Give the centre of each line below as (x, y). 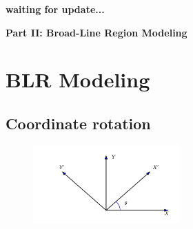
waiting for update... (55, 9)
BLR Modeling (78, 79)
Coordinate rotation (78, 123)
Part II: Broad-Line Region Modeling (96, 32)
